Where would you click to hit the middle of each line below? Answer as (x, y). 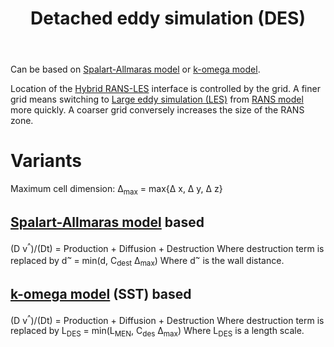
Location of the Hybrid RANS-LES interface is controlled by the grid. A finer (165, 89)
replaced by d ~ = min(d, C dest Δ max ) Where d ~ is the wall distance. (147, 261)
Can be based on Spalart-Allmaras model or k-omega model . (135, 69)
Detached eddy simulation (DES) (167, 18)
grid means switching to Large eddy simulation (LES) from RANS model (157, 99)
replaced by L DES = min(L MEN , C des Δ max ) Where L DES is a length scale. (157, 332)
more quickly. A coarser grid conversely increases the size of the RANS (157, 110)
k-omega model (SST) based (101, 294)
